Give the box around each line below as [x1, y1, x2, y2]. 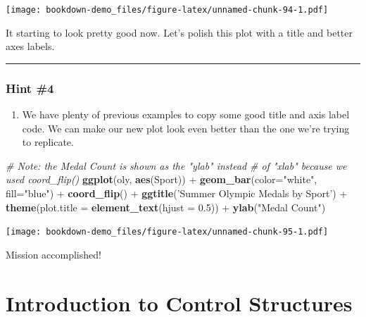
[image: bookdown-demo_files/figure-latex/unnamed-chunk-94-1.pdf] [6, 5, 329, 15]
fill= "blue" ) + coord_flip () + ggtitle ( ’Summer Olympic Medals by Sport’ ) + [6, 186, 348, 201]
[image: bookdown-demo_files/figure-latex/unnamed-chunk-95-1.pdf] [6, 227, 329, 237]
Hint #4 [6, 79, 54, 97]
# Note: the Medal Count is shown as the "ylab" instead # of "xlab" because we [6, 158, 347, 173]
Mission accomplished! [6, 247, 101, 261]
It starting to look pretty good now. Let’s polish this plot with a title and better [6, 25, 353, 39]
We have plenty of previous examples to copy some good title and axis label [22, 107, 350, 122]
